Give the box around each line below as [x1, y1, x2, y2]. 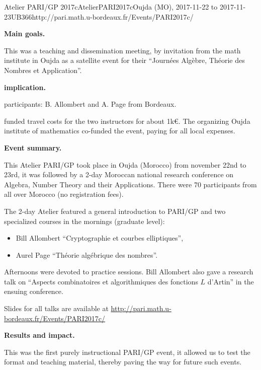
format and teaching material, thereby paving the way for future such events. [4, 356, 242, 367]
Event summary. [4, 142, 62, 153]
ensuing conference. [4, 286, 63, 297]
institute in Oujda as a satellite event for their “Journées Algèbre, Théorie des [4, 55, 245, 65]
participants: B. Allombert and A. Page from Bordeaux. [4, 99, 177, 109]
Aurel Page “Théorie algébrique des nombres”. [16, 249, 158, 260]
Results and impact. [4, 330, 75, 340]
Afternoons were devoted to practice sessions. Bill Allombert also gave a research [4, 266, 253, 277]
